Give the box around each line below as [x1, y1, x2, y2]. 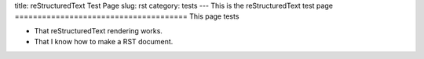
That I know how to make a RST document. [34, 37, 174, 47]
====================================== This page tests [14, 12, 239, 21]
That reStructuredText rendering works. [34, 26, 163, 35]
